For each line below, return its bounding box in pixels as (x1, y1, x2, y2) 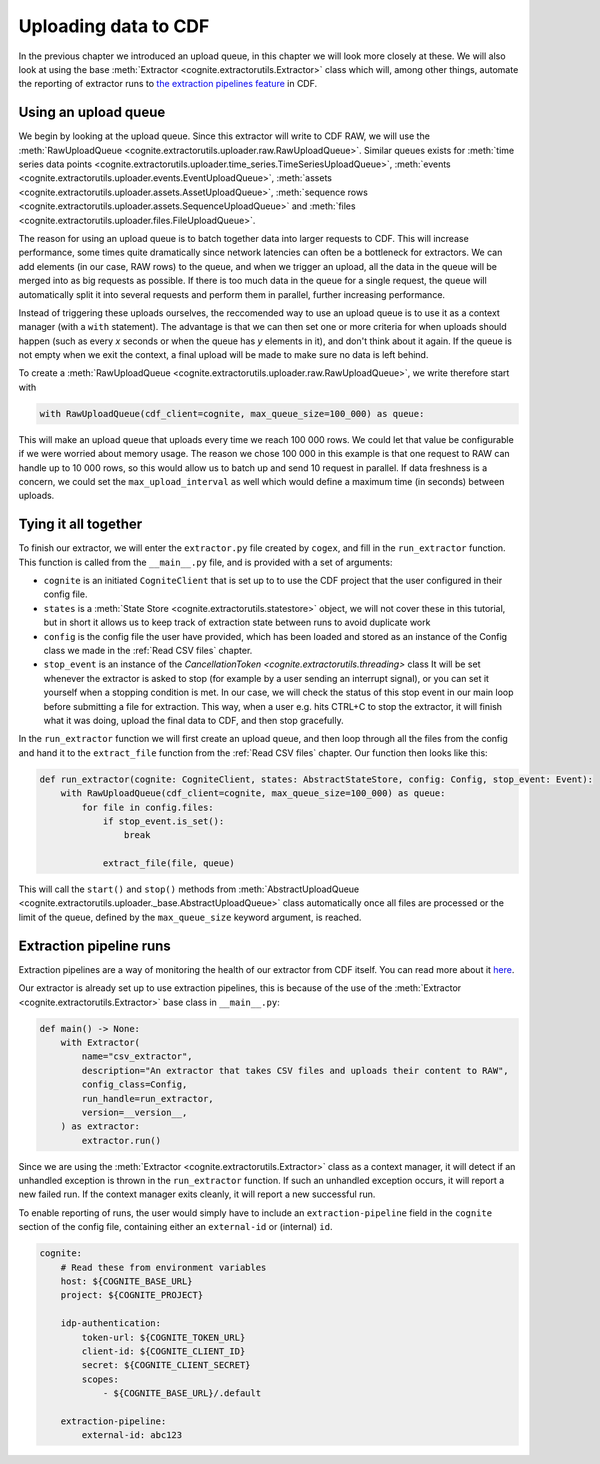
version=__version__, (81, 1106, 188, 1118)
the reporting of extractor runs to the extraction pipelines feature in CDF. (18, 78, 318, 90)
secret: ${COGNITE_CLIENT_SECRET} (81, 1360, 251, 1371)
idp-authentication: (60, 1318, 162, 1329)
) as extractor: (60, 1121, 140, 1132)
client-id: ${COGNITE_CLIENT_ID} (81, 1345, 246, 1357)
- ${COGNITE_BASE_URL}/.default (102, 1388, 262, 1399)
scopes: (81, 1373, 120, 1385)
